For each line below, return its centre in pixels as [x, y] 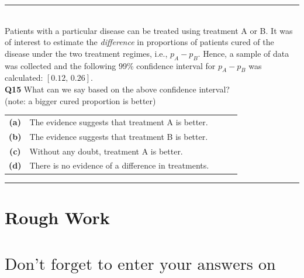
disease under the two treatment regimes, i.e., [86, 53]
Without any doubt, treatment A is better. [106, 151]
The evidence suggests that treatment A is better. [119, 121]
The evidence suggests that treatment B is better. [119, 136]
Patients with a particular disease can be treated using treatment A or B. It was [149, 30]
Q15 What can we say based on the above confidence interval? [117, 89]
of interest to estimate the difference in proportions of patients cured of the [139, 42]
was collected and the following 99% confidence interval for [110, 65]
